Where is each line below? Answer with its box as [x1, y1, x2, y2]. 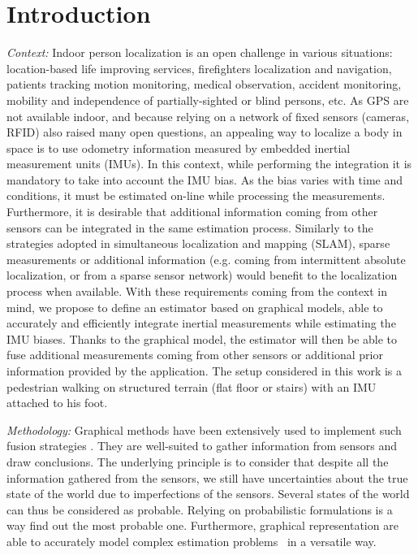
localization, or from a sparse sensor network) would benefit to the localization [6, 267, 398, 284]
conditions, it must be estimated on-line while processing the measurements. [6, 187, 386, 204]
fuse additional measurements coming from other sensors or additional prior [6, 346, 383, 363]
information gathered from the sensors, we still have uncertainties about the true [6, 469, 408, 486]
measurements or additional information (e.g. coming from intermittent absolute [6, 250, 406, 267]
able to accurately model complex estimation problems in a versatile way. [6, 532, 377, 549]
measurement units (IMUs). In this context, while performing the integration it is [6, 155, 412, 172]
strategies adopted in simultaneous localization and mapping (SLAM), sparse [6, 235, 390, 252]
